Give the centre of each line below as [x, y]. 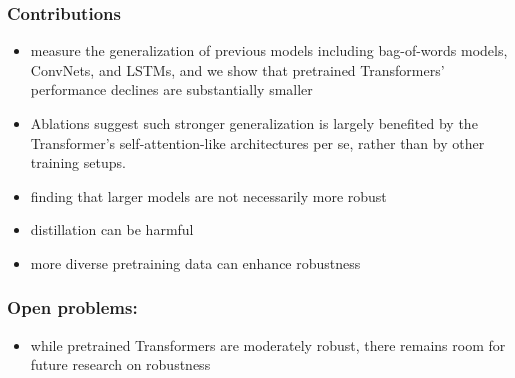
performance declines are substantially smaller [171, 89]
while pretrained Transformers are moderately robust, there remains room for [268, 344]
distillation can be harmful [112, 229]
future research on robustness [120, 364]
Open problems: [72, 307]
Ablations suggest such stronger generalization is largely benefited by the [254, 123]
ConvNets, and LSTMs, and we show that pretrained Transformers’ [237, 69]
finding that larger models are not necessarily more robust [208, 195]
